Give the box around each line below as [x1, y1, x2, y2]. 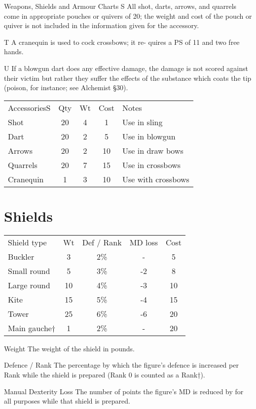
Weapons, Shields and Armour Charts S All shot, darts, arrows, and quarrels [4, 1, 237, 11]
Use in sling [122, 116, 163, 128]
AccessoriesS [8, 102, 51, 113]
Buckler [8, 250, 35, 262]
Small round [8, 265, 50, 276]
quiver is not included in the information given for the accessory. [4, 20, 199, 31]
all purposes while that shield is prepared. [4, 396, 130, 406]
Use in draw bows [122, 144, 183, 156]
